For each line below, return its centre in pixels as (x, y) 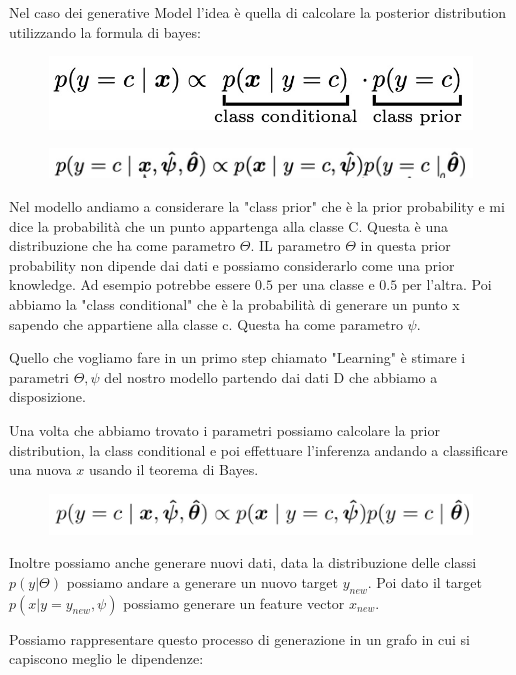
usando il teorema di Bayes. (173, 469)
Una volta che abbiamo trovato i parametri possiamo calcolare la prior (224, 429)
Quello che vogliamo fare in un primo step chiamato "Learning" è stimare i (237, 357)
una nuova (40, 469)
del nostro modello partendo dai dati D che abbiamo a (271, 376)
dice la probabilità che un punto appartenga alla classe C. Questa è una (228, 225)
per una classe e (326, 284)
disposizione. (47, 396)
